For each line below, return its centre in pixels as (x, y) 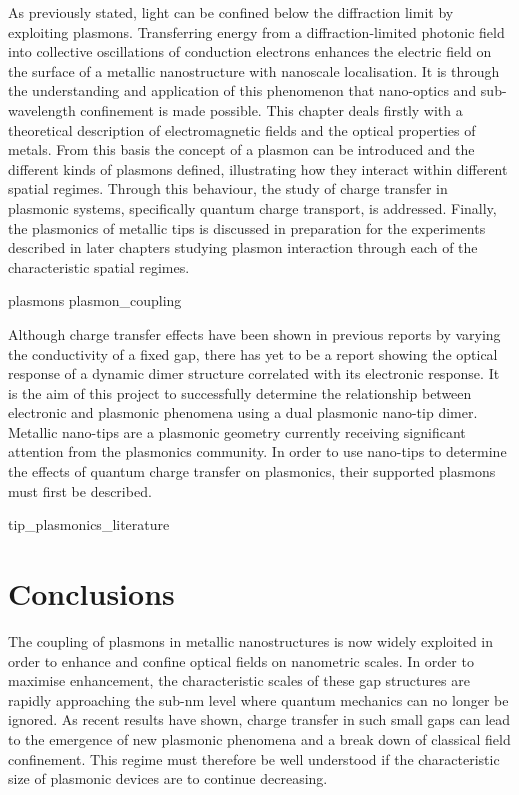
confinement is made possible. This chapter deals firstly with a (271, 109)
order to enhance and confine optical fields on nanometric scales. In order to (241, 660)
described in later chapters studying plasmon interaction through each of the (243, 247)
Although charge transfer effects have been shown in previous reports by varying (254, 333)
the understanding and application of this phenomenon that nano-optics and (242, 90)
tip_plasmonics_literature (89, 524)
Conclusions (91, 593)
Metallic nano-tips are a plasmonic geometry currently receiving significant (237, 431)
